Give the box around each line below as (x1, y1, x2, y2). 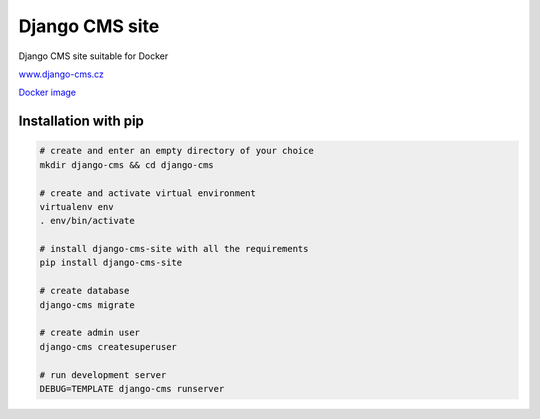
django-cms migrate (39, 299, 135, 310)
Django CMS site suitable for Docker (18, 50, 169, 62)
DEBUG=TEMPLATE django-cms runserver (39, 383, 225, 394)
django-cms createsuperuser (39, 341, 177, 352)
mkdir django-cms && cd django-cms (39, 159, 214, 170)
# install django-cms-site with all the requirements (39, 243, 309, 255)
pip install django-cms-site (39, 257, 183, 269)
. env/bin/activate (39, 215, 135, 227)
